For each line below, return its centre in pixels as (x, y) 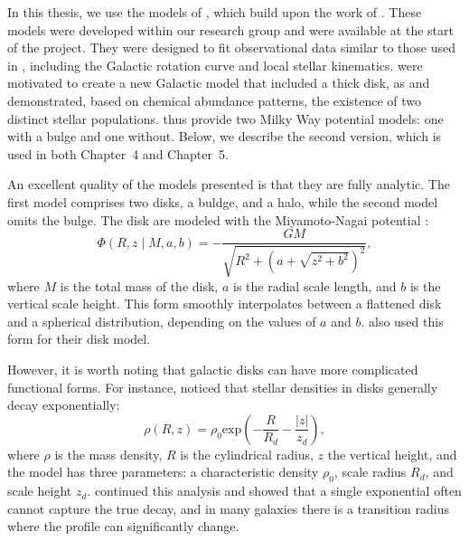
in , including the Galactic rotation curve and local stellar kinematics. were (215, 65)
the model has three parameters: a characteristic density (163, 472)
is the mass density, (108, 454)
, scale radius (370, 472)
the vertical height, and (392, 454)
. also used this (402, 321)
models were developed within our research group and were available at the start (230, 29)
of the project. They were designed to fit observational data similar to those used (231, 47)
